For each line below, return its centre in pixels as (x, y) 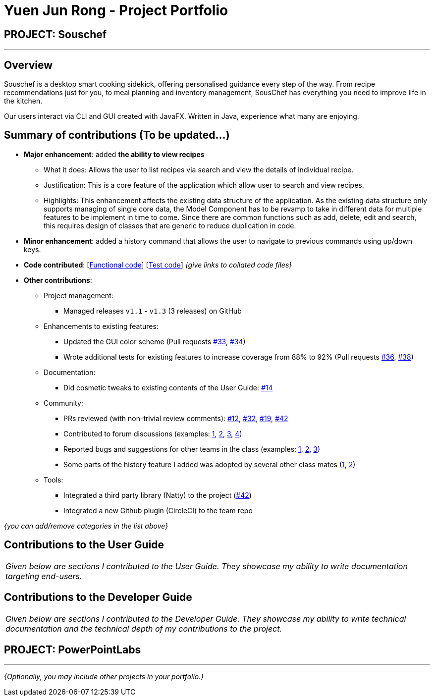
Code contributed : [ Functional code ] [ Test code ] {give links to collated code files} (158, 265)
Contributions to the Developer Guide (98, 597)
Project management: (79, 295)
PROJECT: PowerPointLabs (73, 649)
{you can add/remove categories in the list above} (86, 526)
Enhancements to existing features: (101, 326)
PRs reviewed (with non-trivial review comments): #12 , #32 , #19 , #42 (176, 418)
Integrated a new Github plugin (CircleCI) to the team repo (158, 510)
